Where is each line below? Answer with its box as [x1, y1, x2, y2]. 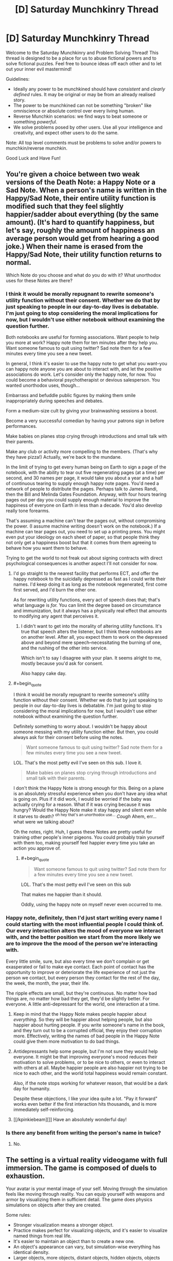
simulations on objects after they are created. [6, 1202, 102, 1208]
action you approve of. [13, 845, 61, 851]
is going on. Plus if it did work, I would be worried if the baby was [13, 796, 152, 802]
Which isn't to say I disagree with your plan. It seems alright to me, [21, 655, 162, 661]
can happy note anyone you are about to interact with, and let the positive [6, 366, 162, 372]
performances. [6, 423, 37, 429]
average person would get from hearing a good [6, 234, 160, 243]
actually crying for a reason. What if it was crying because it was [13, 801, 151, 807]
